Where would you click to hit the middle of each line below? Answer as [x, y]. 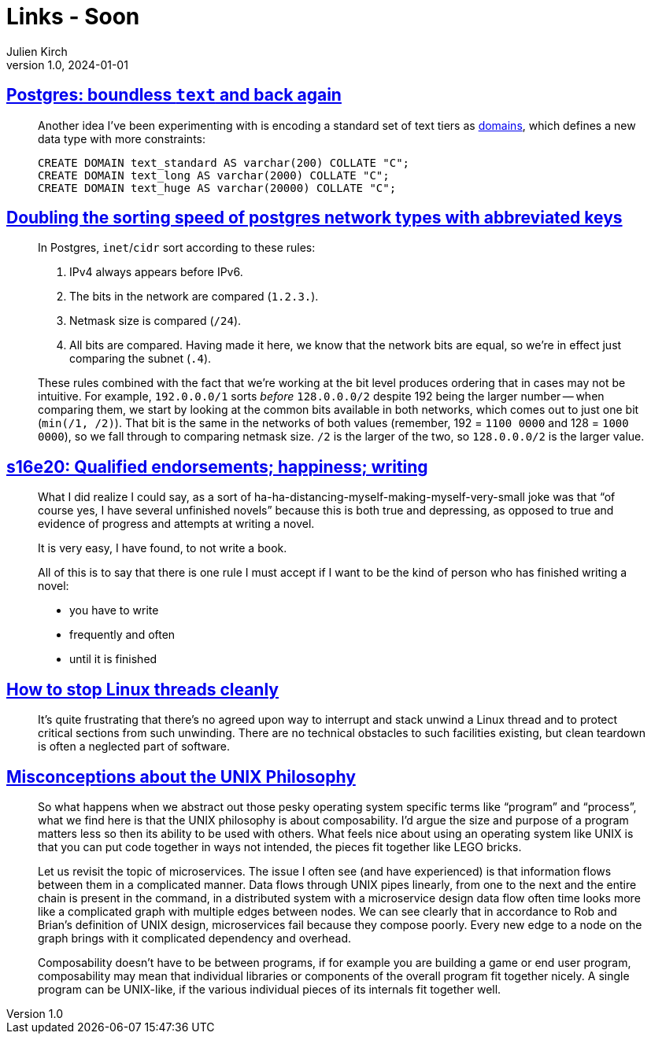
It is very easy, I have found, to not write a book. [163, 548]
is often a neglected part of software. [134, 747]
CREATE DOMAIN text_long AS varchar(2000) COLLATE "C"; [214, 175]
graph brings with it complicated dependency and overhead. [195, 938]
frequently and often [122, 635]
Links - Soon [73, 17]
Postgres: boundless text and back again [174, 95]
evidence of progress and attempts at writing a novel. [176, 524]
